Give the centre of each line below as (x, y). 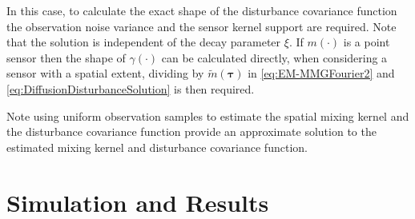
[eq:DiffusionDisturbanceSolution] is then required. (131, 88)
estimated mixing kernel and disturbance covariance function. (157, 147)
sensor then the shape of (66, 57)
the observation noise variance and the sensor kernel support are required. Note (201, 26)
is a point (367, 42)
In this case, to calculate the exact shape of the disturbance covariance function (202, 10)
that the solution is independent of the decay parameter (144, 42)
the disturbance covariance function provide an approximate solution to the (191, 131)
